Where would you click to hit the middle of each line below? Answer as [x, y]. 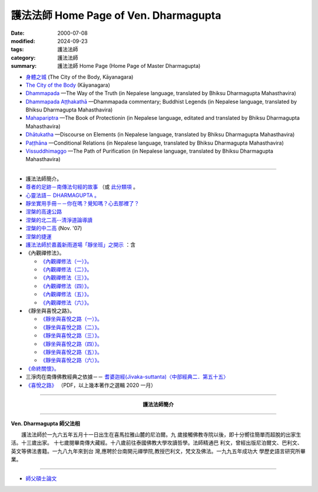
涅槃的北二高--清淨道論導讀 [59, 220]
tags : [17, 50]
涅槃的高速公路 [44, 212]
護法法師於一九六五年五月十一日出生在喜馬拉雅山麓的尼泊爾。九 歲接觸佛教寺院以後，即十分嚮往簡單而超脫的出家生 [161, 434]
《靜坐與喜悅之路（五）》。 [71, 352]
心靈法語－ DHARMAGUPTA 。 [63, 195]
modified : [23, 41]
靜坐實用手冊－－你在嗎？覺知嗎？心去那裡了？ [82, 203]
